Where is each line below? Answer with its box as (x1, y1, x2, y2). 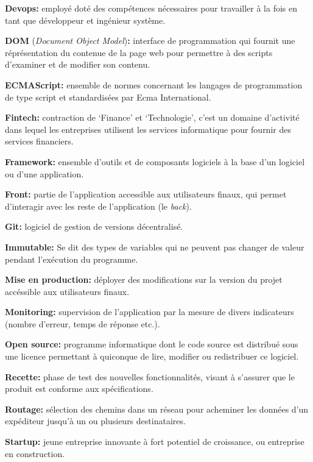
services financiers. (5, 135, 74, 147)
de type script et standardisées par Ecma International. (5, 90, 211, 103)
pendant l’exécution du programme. (5, 252, 138, 265)
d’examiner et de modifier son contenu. (5, 58, 150, 71)
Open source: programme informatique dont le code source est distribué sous (5, 338, 298, 350)
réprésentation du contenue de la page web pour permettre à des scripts (5, 46, 273, 59)
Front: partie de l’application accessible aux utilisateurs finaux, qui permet (5, 188, 287, 201)
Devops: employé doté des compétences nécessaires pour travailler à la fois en (5, 2, 298, 14)
